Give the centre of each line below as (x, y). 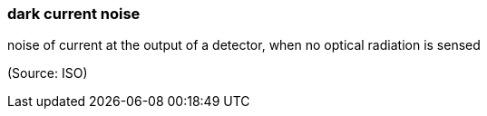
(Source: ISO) (48, 73)
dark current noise (74, 14)
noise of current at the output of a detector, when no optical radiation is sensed (244, 45)
